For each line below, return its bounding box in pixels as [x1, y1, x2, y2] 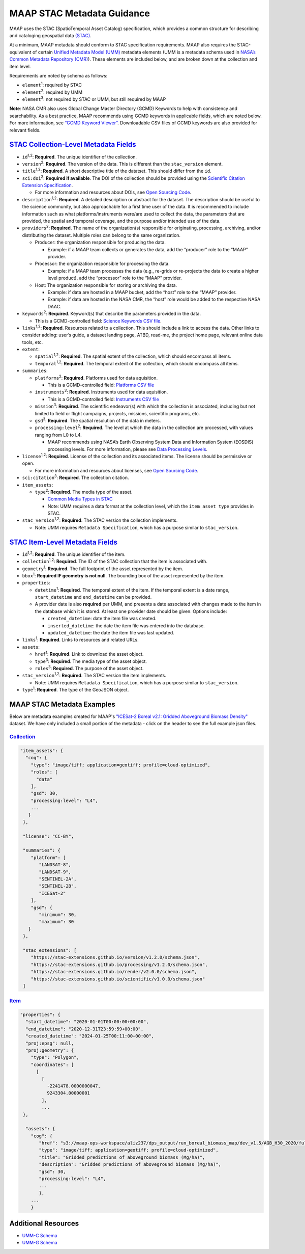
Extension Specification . [22, 182, 73, 189]
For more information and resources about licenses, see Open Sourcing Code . [35, 467, 198, 473]
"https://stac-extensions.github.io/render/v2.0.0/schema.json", [30, 969, 197, 975]
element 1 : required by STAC [22, 81, 82, 88]
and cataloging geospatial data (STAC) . [9, 32, 91, 38]
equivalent [9, 49, 32, 55]
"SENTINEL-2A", [39, 876, 77, 882]
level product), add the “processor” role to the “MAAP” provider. [47, 275, 182, 281]
